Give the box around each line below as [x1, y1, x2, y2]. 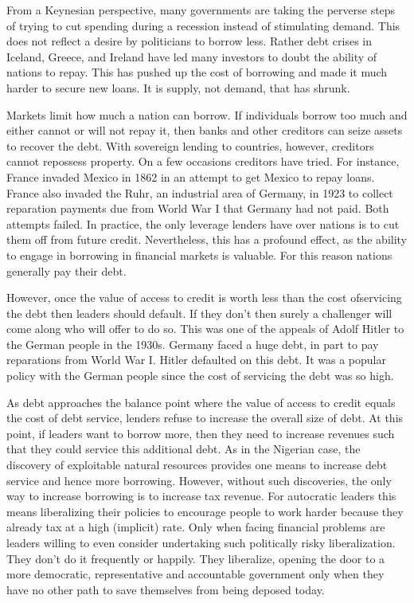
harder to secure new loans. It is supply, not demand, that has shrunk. [6, 79, 350, 96]
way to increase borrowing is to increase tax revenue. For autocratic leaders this [6, 487, 396, 504]
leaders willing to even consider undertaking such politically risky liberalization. [6, 534, 396, 550]
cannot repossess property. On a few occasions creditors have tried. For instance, [6, 153, 400, 170]
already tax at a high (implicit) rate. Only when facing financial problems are [6, 519, 385, 535]
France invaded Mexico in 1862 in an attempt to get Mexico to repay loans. [6, 168, 375, 185]
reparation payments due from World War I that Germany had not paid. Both [6, 200, 389, 217]
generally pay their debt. [6, 262, 127, 279]
